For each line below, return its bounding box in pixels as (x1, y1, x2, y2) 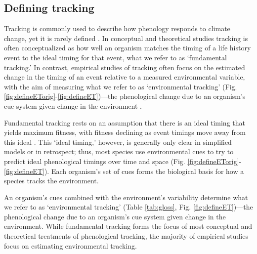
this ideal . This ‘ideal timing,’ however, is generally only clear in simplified (4, 136, 232, 147)
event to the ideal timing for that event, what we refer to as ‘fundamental (4, 52, 227, 62)
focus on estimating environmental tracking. (4, 240, 137, 251)
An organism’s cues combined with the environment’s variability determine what (4, 192, 248, 202)
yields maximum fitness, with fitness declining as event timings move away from (4, 127, 246, 137)
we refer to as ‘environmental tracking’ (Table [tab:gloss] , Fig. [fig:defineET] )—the (4, 202, 253, 212)
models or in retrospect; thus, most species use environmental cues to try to (4, 146, 234, 157)
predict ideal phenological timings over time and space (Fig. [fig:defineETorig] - (4, 156, 242, 166)
